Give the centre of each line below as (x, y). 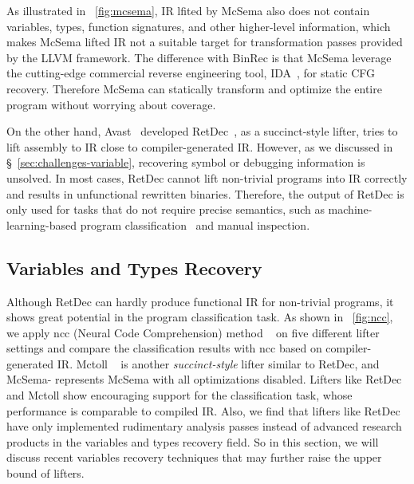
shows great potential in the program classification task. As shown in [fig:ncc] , (200, 317)
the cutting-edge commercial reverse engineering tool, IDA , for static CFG (191, 73)
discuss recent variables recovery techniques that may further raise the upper (194, 457)
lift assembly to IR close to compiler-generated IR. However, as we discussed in (200, 146)
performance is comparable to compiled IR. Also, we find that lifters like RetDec (203, 410)
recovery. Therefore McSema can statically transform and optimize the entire (194, 88)
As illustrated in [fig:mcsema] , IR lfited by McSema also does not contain (188, 10)
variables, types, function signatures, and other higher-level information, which (199, 26)
